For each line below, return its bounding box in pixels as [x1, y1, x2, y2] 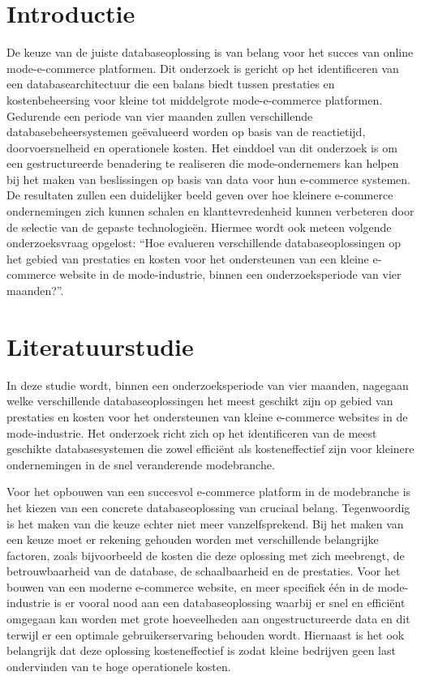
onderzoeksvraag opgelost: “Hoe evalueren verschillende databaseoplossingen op [6, 234, 401, 251]
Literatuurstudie [6, 329, 194, 362]
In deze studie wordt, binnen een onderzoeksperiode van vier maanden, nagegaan [6, 376, 409, 393]
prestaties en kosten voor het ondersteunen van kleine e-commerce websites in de [6, 408, 408, 425]
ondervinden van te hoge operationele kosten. [6, 657, 231, 674]
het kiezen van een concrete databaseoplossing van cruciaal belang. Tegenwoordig [6, 498, 410, 515]
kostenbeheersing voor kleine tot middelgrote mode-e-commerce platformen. [6, 91, 383, 108]
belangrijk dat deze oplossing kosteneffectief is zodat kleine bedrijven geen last [6, 642, 396, 659]
